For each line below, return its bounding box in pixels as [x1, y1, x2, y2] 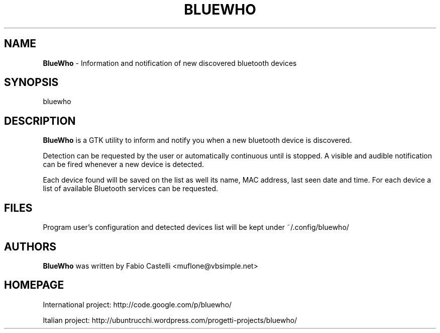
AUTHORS [4, 240, 57, 253]
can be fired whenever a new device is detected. [43, 160, 204, 169]
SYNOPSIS [4, 76, 59, 89]
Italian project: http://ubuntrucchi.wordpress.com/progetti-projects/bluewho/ [43, 315, 297, 324]
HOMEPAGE [4, 279, 64, 292]
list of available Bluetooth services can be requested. [43, 184, 218, 193]
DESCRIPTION [4, 114, 76, 127]
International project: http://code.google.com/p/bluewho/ [43, 300, 232, 309]
